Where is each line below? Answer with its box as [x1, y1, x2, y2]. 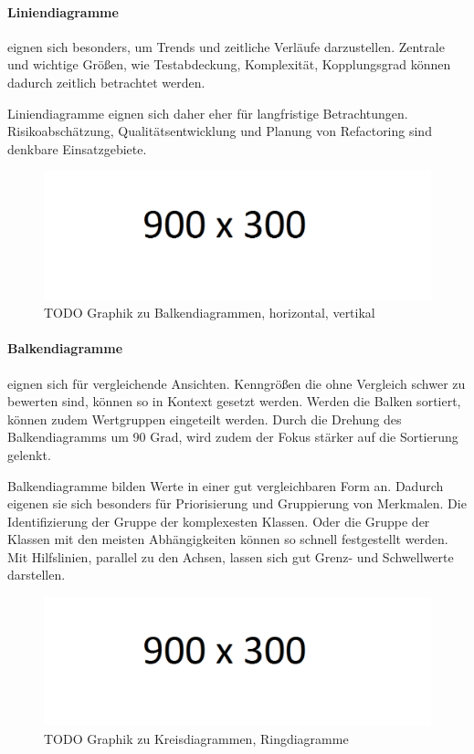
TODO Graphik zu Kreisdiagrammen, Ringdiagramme [44, 728, 349, 748]
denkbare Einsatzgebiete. [7, 139, 147, 158]
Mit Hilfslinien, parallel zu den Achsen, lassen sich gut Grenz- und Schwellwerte [7, 547, 454, 566]
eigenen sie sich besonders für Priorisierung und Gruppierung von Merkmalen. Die [7, 494, 467, 513]
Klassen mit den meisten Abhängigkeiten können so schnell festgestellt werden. [7, 529, 448, 549]
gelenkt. [7, 445, 51, 464]
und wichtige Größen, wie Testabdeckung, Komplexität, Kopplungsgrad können [7, 55, 451, 74]
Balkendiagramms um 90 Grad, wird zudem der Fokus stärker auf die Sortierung [7, 427, 458, 446]
